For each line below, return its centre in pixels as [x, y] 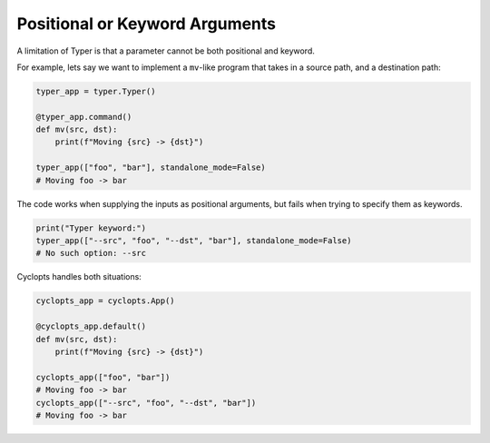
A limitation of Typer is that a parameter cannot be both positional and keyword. [166, 51]
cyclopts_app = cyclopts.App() [106, 301]
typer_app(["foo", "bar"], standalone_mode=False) [151, 167]
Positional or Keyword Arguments [147, 24]
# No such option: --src [91, 253]
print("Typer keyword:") [91, 228]
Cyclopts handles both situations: [79, 277]
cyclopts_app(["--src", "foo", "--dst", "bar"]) [146, 403]
